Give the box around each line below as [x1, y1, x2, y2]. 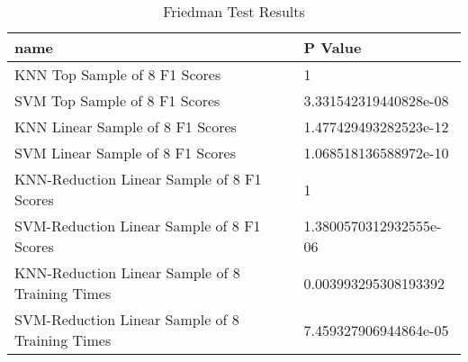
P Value [303, 37, 362, 58]
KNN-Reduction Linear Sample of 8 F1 [14, 168, 262, 189]
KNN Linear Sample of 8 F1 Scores [14, 116, 237, 137]
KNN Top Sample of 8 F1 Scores [14, 64, 221, 85]
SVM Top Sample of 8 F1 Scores [14, 90, 220, 111]
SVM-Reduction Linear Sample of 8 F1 [14, 215, 261, 236]
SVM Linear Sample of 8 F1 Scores [14, 142, 236, 163]
